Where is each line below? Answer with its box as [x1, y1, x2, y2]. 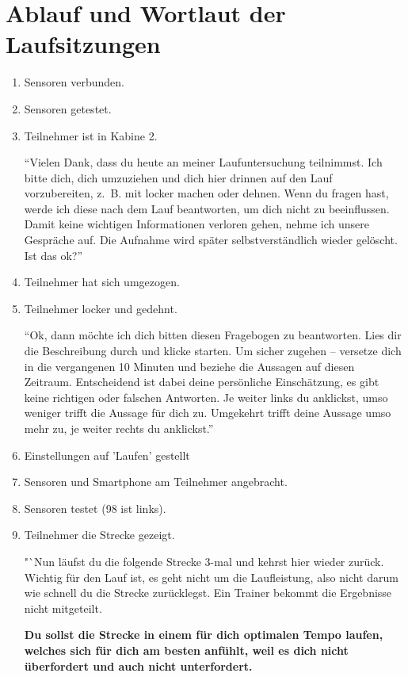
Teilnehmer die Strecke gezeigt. [24, 526, 175, 543]
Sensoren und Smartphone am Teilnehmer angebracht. [24, 473, 288, 490]
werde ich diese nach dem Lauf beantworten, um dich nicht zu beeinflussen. [24, 200, 390, 216]
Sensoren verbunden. [24, 74, 124, 90]
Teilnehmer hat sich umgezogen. [24, 273, 180, 290]
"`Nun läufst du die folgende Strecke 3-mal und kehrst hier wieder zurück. [24, 553, 384, 569]
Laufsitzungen [6, 28, 161, 60]
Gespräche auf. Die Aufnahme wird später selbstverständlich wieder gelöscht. [24, 231, 398, 248]
